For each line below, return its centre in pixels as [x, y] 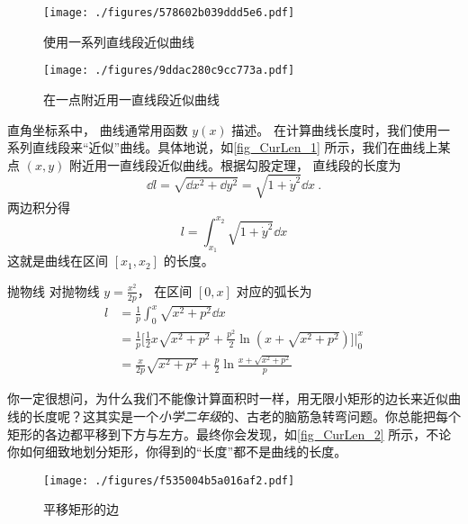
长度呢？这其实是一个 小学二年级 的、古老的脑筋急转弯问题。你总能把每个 [246, 416]
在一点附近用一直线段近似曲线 [131, 99]
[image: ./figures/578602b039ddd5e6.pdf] [169, 13]
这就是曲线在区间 [58, 261]
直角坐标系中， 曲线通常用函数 [98, 129]
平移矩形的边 [81, 509]
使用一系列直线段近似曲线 [119, 41]
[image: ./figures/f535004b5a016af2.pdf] [169, 480]
